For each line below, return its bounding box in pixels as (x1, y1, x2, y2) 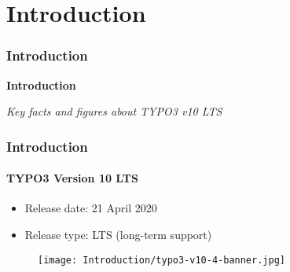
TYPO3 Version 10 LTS (6, 170, 138, 186)
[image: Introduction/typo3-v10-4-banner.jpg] (38, 254, 285, 266)
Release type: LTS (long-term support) (24, 226, 212, 243)
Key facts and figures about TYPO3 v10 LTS (6, 103, 222, 119)
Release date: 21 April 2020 (24, 200, 157, 216)
